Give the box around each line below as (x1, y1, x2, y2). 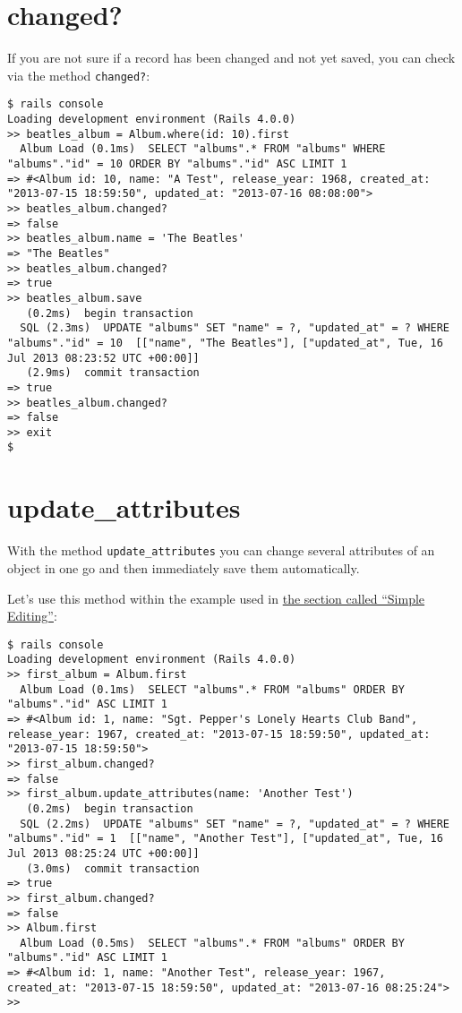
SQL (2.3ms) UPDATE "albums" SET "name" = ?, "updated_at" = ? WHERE (20, 322, 449, 335)
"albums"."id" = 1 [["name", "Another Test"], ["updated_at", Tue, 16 (7, 832, 443, 846)
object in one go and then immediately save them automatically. (7, 558, 360, 577)
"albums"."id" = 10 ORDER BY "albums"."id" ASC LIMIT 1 (7, 158, 347, 170)
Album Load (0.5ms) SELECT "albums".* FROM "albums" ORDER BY (20, 936, 405, 949)
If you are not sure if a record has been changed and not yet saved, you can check (7, 48, 456, 67)
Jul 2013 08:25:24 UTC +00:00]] (7, 846, 200, 860)
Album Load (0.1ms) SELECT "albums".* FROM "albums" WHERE (20, 142, 386, 156)
